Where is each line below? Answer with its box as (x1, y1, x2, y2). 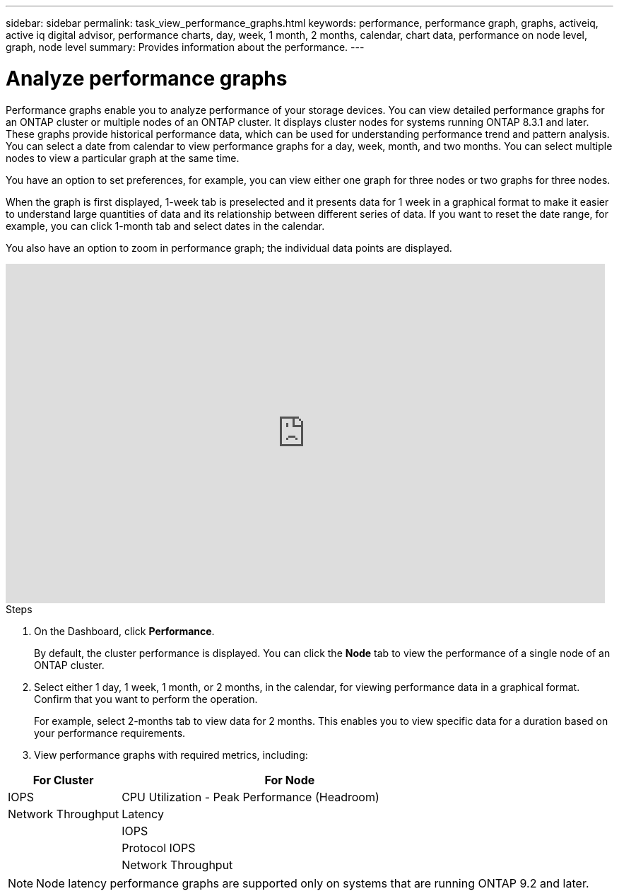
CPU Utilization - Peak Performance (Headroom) (122, 789, 379, 804)
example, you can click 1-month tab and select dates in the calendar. (6, 219, 325, 232)
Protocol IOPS (122, 840, 196, 855)
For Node (264, 772, 315, 787)
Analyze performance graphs (6, 66, 288, 91)
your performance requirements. (34, 726, 186, 739)
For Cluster (33, 772, 94, 787)
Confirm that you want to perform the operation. (34, 692, 258, 705)
